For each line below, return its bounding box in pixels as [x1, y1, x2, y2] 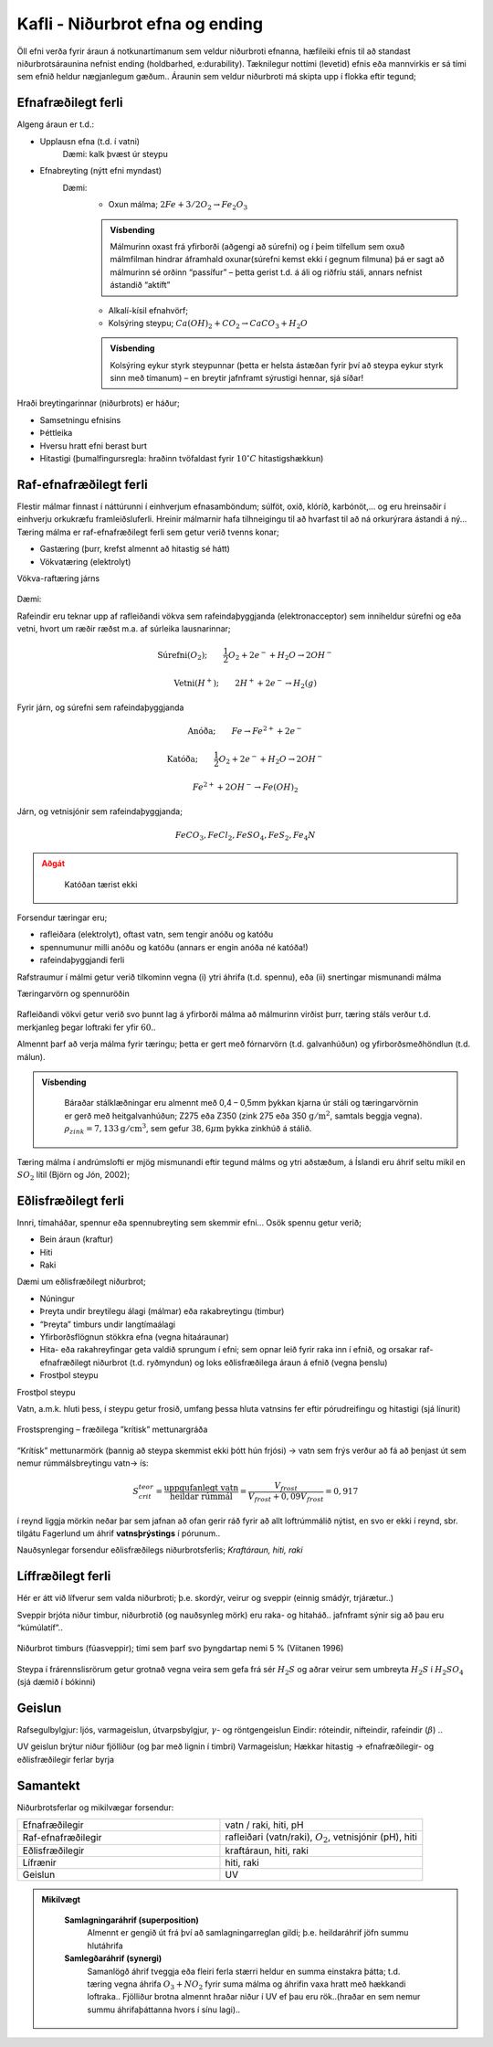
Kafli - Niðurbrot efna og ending [16, 14, 264, 34]
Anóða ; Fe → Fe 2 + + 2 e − [187, 725, 302, 736]
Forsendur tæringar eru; [16, 912, 108, 923]
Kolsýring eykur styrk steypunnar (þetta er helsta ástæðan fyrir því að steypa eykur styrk [110, 359, 444, 370]
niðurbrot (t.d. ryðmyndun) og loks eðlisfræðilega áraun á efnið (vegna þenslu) [92, 1357, 388, 1368]
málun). [16, 1051, 46, 1062]
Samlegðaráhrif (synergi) [64, 1953, 163, 1964]
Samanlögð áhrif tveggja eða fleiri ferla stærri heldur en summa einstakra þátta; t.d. [87, 1966, 401, 1977]
